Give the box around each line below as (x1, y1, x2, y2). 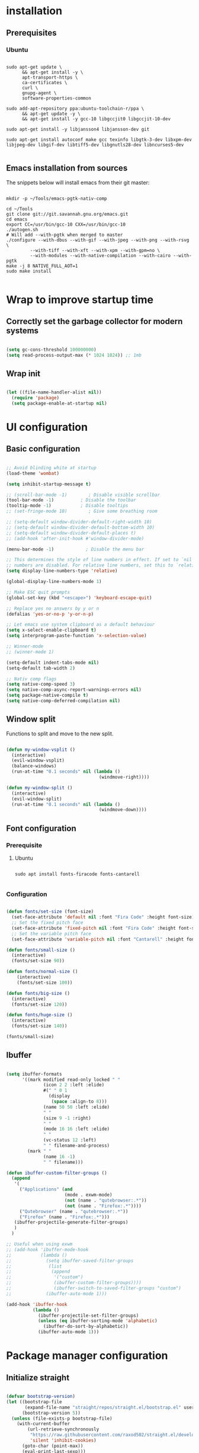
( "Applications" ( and (19, 1186, 73, 1192)
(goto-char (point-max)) (21, 1443, 84, 1449)
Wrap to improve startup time (6, 293, 154, 306)
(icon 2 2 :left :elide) (43, 1082, 105, 1088)
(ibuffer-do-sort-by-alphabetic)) (43, 1323, 129, 1330)
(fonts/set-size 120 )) (11, 1001, 68, 1007)
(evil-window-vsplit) (11, 757, 65, 764)
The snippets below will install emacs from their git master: (6, 179, 150, 186)
